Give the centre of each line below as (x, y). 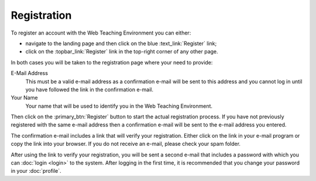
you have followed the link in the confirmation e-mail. (89, 89)
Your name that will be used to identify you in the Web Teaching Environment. (119, 106)
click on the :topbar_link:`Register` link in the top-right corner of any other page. (122, 52)
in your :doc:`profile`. (36, 171)
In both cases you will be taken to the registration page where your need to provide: (112, 62)
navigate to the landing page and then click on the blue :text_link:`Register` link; (121, 43)
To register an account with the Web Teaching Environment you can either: (101, 33)
